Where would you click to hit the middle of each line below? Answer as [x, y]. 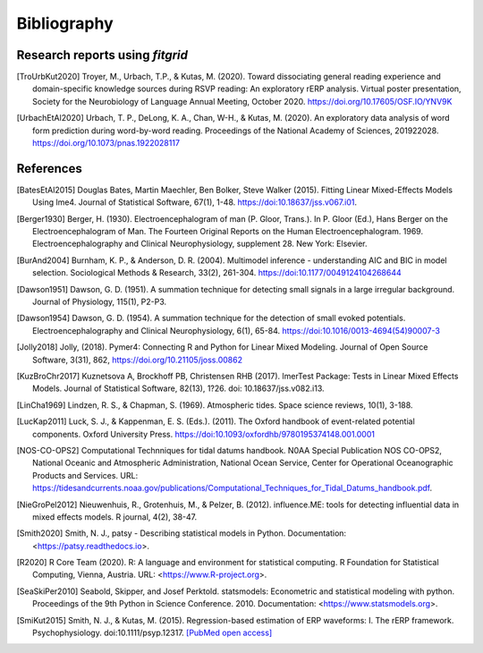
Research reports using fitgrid [102, 55]
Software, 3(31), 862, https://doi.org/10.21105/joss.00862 [138, 360]
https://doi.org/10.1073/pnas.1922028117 [106, 143]
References [49, 169]
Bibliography [65, 23]
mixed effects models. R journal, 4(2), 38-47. [115, 517]
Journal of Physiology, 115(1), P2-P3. [100, 302]
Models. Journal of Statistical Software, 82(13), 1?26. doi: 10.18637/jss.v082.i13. [179, 388]
